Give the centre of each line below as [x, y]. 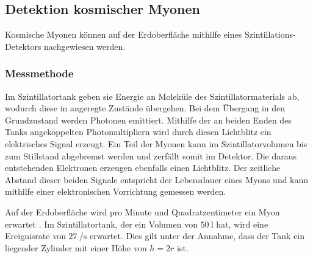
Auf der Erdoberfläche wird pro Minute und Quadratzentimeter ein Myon [142, 211]
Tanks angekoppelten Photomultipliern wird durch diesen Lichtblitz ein [138, 132]
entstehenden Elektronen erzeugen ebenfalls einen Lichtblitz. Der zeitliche [143, 168]
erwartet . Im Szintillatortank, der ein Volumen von [101, 224]
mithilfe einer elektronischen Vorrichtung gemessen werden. [116, 191]
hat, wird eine [242, 224]
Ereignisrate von [35, 236]
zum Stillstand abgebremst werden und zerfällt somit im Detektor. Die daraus [151, 155]
